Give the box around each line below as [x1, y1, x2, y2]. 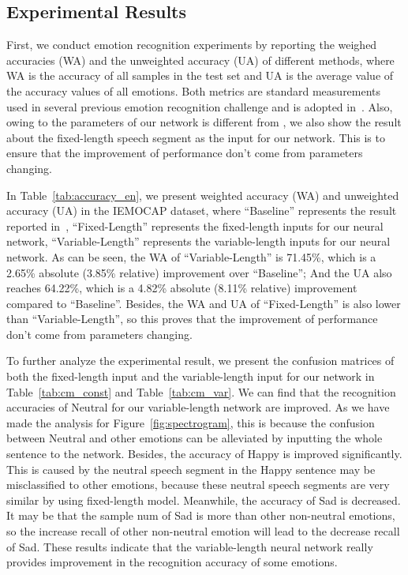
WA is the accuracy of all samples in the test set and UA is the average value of [6, 67, 394, 84]
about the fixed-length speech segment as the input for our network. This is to [6, 129, 385, 145]
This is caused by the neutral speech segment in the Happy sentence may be [6, 460, 376, 477]
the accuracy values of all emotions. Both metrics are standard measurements [6, 82, 381, 99]
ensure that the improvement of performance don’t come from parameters [6, 145, 363, 161]
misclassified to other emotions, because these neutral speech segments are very [6, 476, 390, 493]
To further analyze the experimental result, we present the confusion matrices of [6, 352, 395, 369]
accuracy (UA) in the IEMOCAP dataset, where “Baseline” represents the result [6, 202, 397, 219]
